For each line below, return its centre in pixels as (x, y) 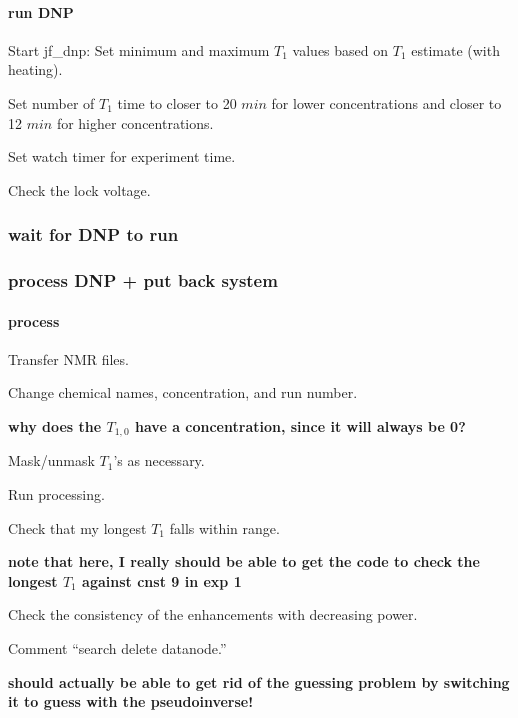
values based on (340, 49)
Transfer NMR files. (68, 358)
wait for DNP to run (93, 234)
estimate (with (455, 49)
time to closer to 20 (177, 102)
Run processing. (56, 494)
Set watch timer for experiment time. (122, 156)
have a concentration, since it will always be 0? (300, 426)
